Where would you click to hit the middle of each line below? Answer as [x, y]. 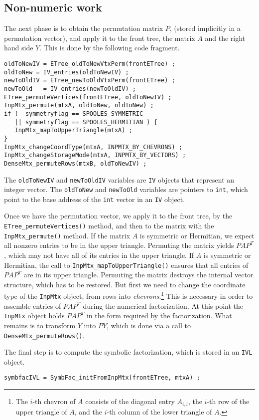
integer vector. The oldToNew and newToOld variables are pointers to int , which [126, 189]
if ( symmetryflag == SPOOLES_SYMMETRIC [74, 113]
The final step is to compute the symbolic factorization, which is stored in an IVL [128, 352]
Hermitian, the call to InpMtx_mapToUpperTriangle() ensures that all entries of [126, 265]
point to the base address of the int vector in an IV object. [95, 199]
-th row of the [228, 401]
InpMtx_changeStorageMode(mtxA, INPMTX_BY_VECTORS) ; [95, 155]
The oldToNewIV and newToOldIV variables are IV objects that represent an [119, 179]
